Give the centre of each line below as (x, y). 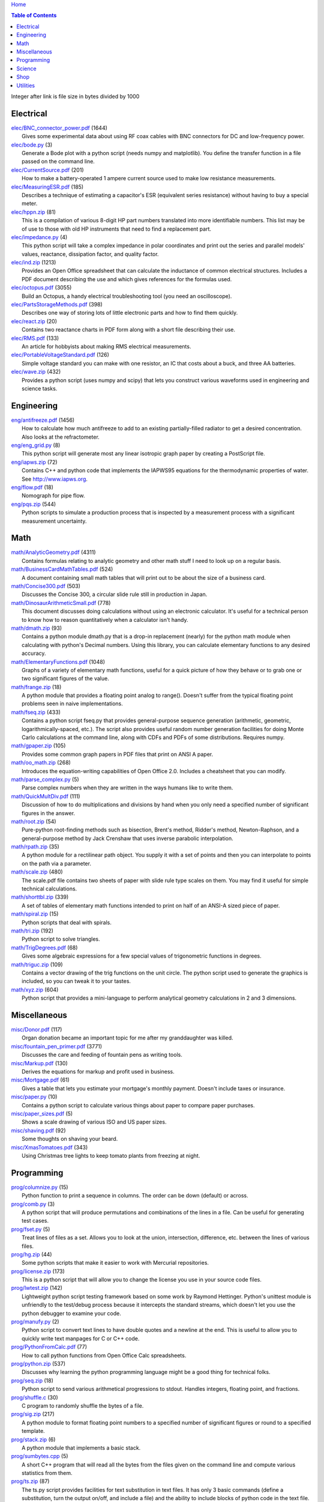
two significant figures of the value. (65, 678)
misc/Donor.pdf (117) (37, 1030)
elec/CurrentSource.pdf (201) (47, 170)
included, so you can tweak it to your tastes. (76, 981)
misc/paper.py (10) (34, 1097)
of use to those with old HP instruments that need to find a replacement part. (117, 229)
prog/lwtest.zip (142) (37, 1288)
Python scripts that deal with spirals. (67, 922)
